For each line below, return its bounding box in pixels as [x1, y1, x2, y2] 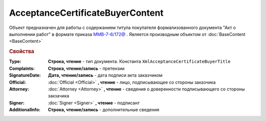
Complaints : [9, 65, 35, 71]
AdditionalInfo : [9, 107, 40, 113]
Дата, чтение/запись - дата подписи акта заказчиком [48, 72, 163, 78]
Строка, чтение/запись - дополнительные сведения [48, 107, 160, 113]
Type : [9, 59, 22, 64]
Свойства [9, 48, 34, 55]
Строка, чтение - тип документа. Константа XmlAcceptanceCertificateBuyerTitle [48, 59, 231, 64]
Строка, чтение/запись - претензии [48, 65, 125, 71]
